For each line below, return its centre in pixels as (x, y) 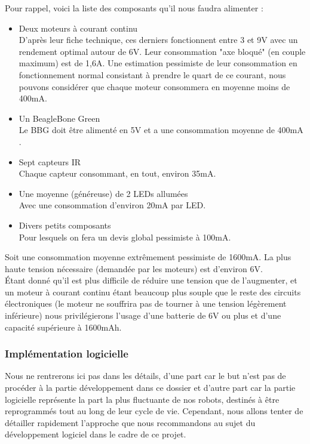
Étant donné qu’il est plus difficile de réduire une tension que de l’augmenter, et (151, 280)
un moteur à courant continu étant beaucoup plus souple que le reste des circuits (153, 292)
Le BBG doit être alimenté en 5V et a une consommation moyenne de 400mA (161, 130)
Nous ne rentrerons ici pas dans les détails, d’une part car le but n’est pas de (145, 376)
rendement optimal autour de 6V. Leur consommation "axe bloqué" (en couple (162, 51)
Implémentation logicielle (67, 354)
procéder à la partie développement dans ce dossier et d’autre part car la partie (150, 388)
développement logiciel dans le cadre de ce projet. (96, 434)
